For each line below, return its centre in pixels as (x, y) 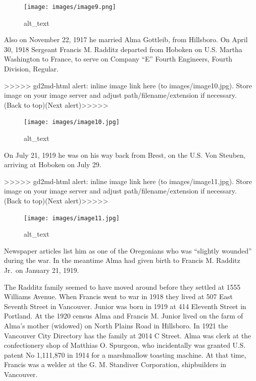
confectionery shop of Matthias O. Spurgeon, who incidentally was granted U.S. (125, 345)
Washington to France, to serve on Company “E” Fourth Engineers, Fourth (118, 59)
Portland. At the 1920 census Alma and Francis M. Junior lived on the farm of (124, 316)
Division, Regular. (31, 69)
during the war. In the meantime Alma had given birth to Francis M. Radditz (122, 260)
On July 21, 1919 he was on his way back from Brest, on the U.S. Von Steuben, (125, 155)
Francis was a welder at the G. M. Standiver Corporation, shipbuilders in (115, 364)
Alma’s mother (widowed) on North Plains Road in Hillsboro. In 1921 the (116, 326)
